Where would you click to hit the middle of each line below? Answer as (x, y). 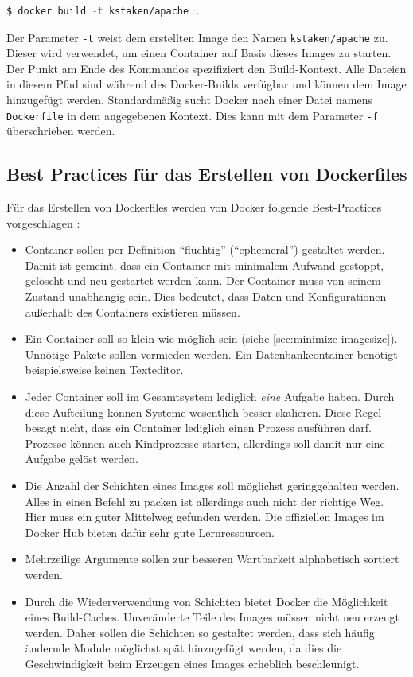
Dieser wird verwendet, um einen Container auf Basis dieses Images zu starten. (199, 53)
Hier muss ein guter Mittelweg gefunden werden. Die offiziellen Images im (205, 517)
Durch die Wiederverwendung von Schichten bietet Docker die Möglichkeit (206, 601)
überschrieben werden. (61, 131)
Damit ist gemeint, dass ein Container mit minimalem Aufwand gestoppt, (205, 265)
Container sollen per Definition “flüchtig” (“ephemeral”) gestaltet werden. (205, 249)
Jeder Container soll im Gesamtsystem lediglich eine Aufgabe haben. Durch (210, 397)
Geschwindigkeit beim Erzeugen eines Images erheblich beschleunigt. (192, 663)
